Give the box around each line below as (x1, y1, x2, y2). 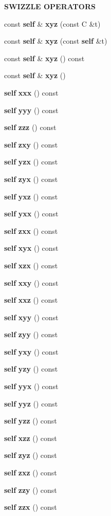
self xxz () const (4, 294, 58, 305)
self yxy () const (4, 346, 59, 357)
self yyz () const (4, 398, 58, 409)
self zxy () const (4, 139, 58, 150)
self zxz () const (4, 467, 57, 478)
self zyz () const (4, 450, 57, 460)
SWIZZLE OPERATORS (4, 1, 96, 11)
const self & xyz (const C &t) (4, 18, 101, 29)
